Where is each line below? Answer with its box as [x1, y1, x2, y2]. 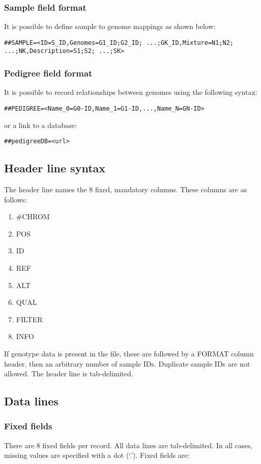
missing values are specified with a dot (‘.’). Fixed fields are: [4, 450, 190, 460]
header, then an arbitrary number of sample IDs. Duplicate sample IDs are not [4, 358, 250, 369]
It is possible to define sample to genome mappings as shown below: [4, 21, 216, 32]
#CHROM [16, 211, 50, 222]
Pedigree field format [4, 67, 93, 80]
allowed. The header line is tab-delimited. [4, 368, 133, 379]
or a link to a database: [4, 119, 77, 130]
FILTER [16, 314, 43, 324]
